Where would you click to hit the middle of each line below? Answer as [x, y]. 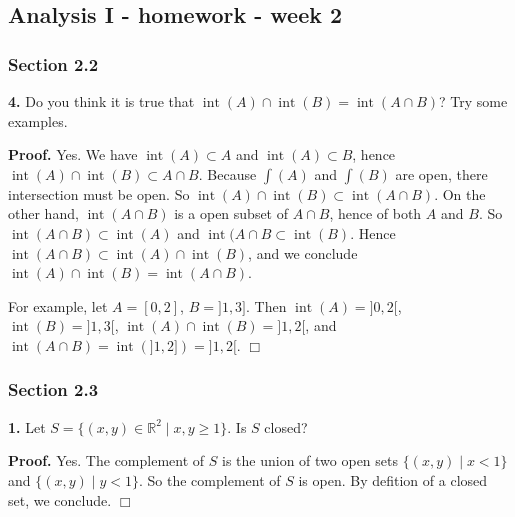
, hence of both [375, 213]
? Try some [473, 101]
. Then [266, 305]
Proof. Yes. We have [73, 154]
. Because [227, 173]
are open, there [441, 173]
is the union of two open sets [309, 460]
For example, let [58, 305]
